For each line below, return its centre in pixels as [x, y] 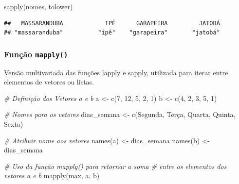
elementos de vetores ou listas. [49, 82]
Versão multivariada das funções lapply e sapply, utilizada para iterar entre [116, 72]
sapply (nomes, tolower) [38, 6]
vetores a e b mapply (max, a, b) [52, 176]
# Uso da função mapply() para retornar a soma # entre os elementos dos [115, 166]
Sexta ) [14, 124]
